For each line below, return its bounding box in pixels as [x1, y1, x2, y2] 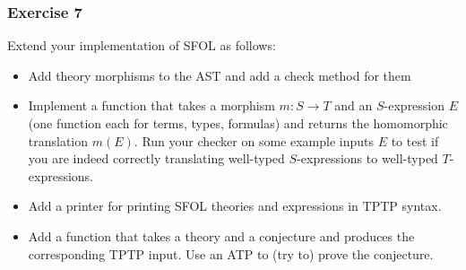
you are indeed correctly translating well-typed [28, 149, 285, 168]
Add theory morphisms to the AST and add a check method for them [28, 65, 411, 84]
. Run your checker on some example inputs [134, 131, 375, 150]
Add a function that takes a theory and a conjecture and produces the [28, 226, 415, 245]
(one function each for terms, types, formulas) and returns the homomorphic [28, 114, 448, 132]
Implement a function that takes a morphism [28, 96, 275, 115]
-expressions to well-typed [297, 149, 438, 168]
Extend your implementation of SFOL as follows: [7, 36, 276, 55]
